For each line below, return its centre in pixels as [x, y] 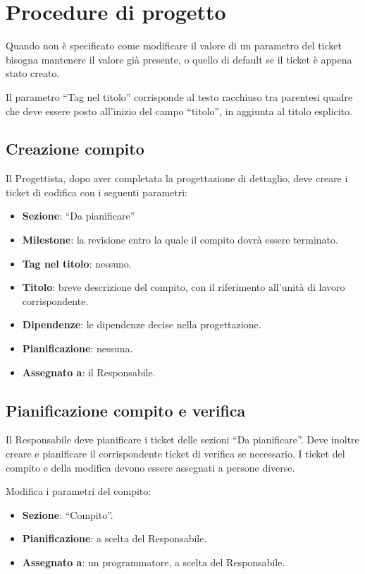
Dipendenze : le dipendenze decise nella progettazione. [142, 324]
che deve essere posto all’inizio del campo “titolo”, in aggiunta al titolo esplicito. [179, 110]
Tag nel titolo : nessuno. [77, 263]
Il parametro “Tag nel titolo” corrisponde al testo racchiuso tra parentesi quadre [179, 96]
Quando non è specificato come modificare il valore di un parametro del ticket [174, 46]
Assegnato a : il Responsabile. [89, 372]
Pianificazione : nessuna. [78, 348]
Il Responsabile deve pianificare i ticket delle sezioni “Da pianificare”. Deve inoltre [182, 440]
